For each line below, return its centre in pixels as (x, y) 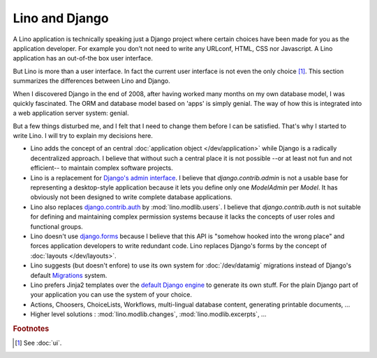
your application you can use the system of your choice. (111, 295)
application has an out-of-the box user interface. (83, 59)
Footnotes (31, 329)
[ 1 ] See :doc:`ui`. (38, 343)
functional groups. (57, 226)
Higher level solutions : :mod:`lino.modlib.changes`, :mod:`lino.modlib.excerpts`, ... (148, 314)
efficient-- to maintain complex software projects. (102, 168)
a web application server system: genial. (71, 113)
